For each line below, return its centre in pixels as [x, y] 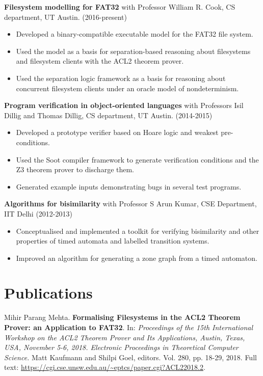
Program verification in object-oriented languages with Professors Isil [124, 105]
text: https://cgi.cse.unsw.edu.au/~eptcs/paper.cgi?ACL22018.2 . [105, 367]
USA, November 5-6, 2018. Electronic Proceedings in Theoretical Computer [121, 347]
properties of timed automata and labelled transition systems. [113, 241]
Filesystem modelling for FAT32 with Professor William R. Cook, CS [120, 7]
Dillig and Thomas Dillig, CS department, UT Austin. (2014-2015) [108, 115]
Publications [48, 293]
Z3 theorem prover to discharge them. [75, 169]
